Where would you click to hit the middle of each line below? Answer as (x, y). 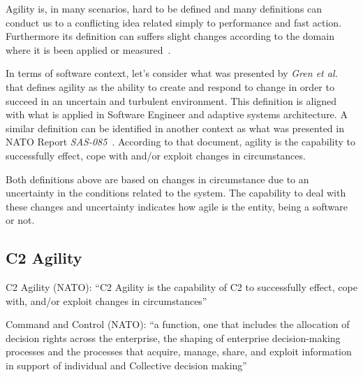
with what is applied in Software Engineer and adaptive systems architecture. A (177, 114)
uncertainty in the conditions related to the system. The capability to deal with (176, 193)
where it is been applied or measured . (88, 49)
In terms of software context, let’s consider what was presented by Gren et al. (172, 73)
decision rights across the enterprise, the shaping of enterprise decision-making (173, 337)
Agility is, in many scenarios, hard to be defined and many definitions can (164, 8)
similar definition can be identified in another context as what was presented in (175, 128)
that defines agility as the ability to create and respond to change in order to (170, 86)
